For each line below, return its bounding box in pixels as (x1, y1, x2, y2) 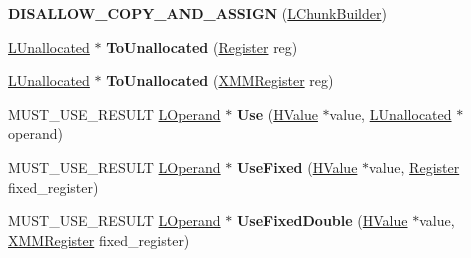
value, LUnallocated (329, 103, 452, 124)
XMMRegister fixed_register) (8, 229, 190, 250)
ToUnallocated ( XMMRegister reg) (106, 70, 334, 91)
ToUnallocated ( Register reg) (106, 36, 298, 57)
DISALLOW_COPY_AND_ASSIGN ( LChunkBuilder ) (8, 3, 387, 23)
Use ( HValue (236, 103, 318, 124)
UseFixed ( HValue (236, 156, 358, 177)
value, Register (369, 156, 460, 177)
